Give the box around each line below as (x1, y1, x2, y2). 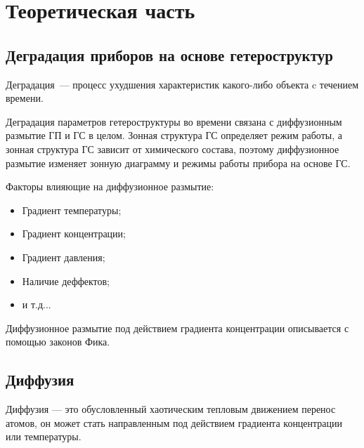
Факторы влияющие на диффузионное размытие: (6, 179, 214, 194)
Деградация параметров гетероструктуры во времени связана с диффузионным (6, 114, 342, 129)
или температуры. (6, 429, 82, 444)
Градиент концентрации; (22, 226, 126, 241)
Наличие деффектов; (22, 273, 110, 288)
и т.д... (22, 297, 51, 312)
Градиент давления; (22, 249, 105, 264)
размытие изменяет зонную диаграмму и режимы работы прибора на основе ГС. (6, 155, 351, 170)
